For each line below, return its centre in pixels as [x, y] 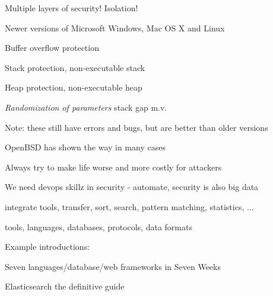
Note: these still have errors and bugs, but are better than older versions [136, 127]
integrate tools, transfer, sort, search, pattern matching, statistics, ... [129, 206]
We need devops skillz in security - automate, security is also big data [132, 187]
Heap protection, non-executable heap [74, 87]
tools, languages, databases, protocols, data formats [99, 226]
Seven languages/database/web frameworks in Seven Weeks [113, 266]
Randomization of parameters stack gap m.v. [86, 107]
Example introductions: [47, 247]
